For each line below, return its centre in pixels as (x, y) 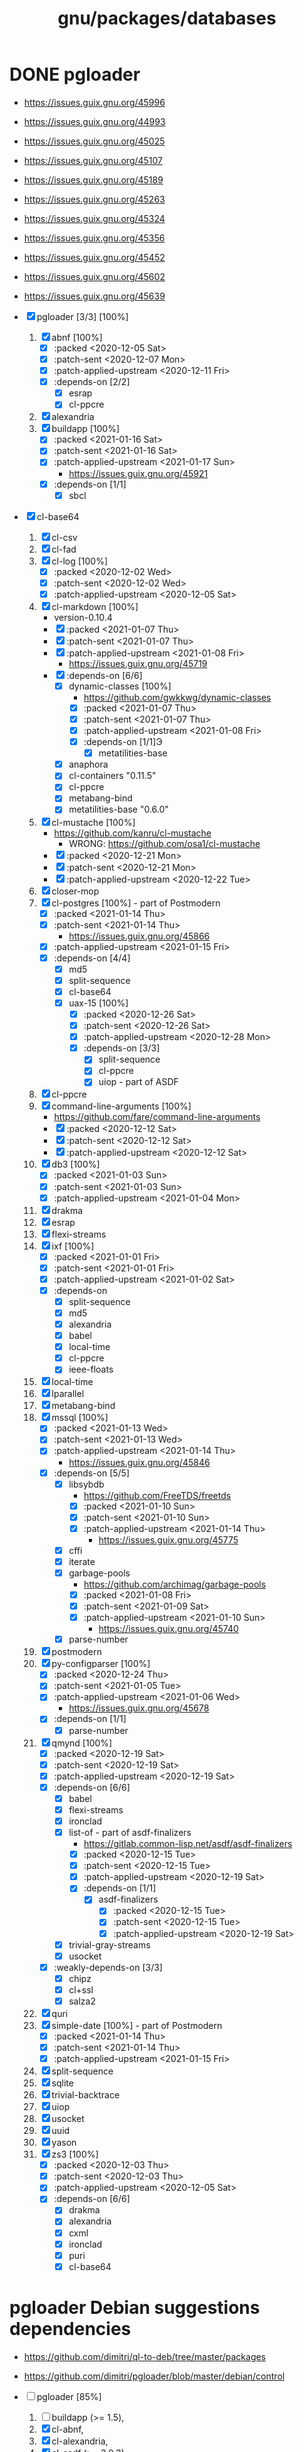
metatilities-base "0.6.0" (118, 809)
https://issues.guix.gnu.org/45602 (94, 276)
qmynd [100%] (82, 1743)
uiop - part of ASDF (138, 1082)
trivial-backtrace (86, 2095)
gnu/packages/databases (167, 18)
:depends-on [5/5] (92, 1473)
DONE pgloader (75, 74)
